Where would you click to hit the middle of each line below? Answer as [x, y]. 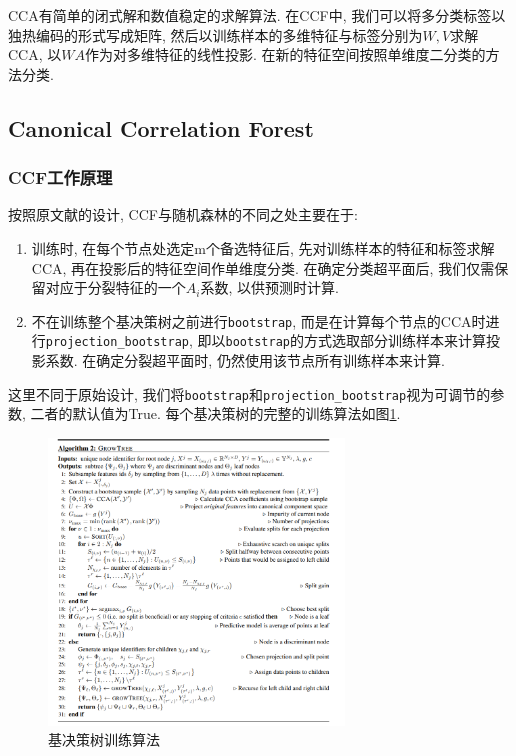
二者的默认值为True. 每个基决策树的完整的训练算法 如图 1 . [215, 413]
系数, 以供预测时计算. [269, 287]
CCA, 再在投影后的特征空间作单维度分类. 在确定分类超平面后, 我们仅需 [263, 267]
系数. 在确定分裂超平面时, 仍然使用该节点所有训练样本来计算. [245, 360]
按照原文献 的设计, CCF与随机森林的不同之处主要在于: [183, 214]
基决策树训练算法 [104, 739]
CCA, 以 [35, 54]
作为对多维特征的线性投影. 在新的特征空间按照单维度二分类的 [285, 54]
